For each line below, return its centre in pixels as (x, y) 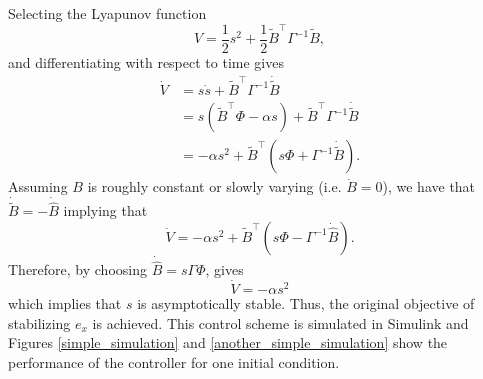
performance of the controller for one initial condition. (174, 361)
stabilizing (39, 322)
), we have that (429, 186)
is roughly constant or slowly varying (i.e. (214, 186)
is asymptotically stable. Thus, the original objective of (306, 303)
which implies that (65, 303)
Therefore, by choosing (77, 269)
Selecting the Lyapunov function (107, 13)
